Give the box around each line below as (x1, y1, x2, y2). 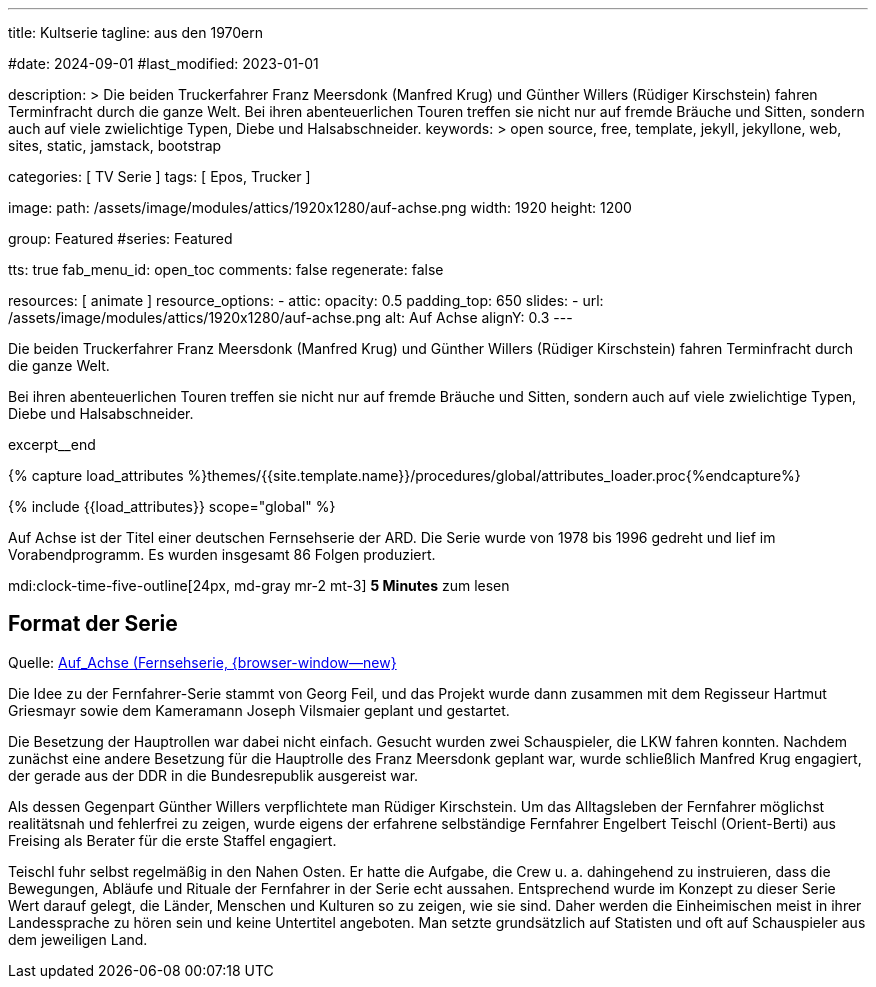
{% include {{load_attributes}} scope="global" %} (8, 498, 336, 515)
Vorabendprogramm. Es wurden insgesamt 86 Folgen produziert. (8, 546, 436, 563)
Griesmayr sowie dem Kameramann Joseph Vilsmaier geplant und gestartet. (8, 701, 510, 719)
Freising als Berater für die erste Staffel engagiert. (8, 831, 337, 849)
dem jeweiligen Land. (8, 930, 148, 948)
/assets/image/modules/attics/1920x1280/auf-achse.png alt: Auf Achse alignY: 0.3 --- (8, 309, 573, 326)
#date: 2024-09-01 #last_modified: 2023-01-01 (8, 55, 319, 72)
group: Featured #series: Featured (8, 230, 233, 247)
